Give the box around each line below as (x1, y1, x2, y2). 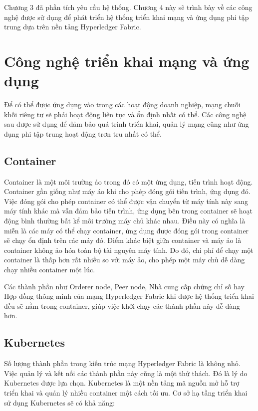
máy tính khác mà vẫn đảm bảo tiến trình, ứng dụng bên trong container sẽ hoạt (4, 205, 253, 216)
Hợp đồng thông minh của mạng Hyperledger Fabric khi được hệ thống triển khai (4, 291, 254, 301)
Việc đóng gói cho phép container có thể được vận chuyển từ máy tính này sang (4, 196, 248, 206)
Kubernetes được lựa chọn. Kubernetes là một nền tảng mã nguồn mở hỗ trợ (4, 378, 240, 388)
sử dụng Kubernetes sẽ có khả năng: (4, 397, 115, 408)
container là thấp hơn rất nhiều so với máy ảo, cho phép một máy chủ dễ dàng (4, 254, 245, 265)
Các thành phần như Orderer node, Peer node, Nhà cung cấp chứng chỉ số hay (4, 281, 245, 291)
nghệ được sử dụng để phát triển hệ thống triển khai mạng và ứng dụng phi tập (4, 11, 249, 22)
